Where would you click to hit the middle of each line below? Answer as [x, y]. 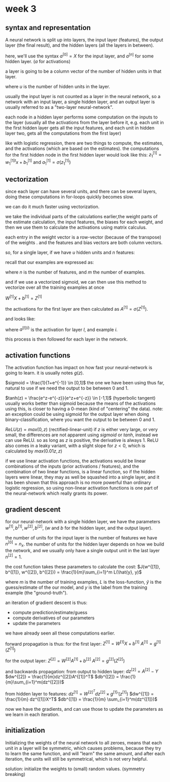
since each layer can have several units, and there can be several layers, [81, 192]
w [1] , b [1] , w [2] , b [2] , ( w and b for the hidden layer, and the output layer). [79, 527]
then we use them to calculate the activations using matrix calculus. [76, 227]
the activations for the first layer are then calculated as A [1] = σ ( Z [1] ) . [77, 308]
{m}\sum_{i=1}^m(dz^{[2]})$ [35, 682]
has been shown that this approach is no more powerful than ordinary [78, 483]
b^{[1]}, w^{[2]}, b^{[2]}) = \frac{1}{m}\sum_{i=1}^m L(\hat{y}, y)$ [74, 572]
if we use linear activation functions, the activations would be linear [76, 461]
